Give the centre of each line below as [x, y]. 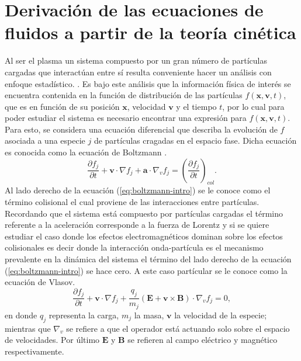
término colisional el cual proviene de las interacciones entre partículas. [132, 202]
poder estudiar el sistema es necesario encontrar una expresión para [126, 118]
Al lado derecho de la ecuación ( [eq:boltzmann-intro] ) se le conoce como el [138, 190]
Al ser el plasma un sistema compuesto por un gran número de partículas [136, 60]
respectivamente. [34, 351]
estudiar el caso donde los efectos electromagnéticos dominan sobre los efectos [144, 236]
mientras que [28, 328]
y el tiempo [196, 106]
